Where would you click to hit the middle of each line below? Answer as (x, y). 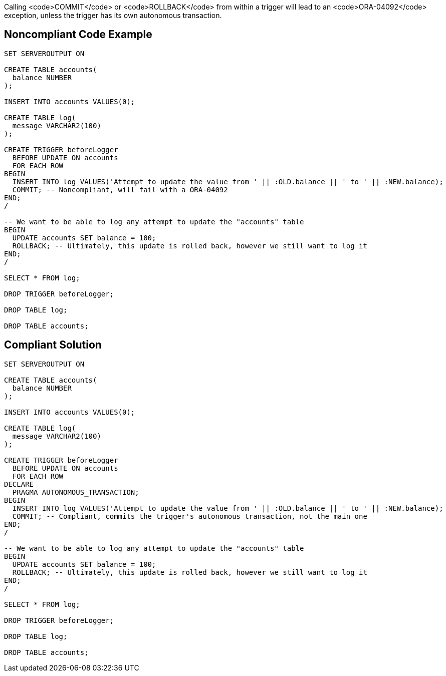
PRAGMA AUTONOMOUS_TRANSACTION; (76, 492)
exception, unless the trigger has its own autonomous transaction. (113, 15)
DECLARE (19, 484)
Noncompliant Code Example (78, 35)
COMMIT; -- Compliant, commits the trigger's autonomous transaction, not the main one (190, 516)
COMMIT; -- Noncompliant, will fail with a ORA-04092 (120, 190)
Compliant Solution (53, 345)
